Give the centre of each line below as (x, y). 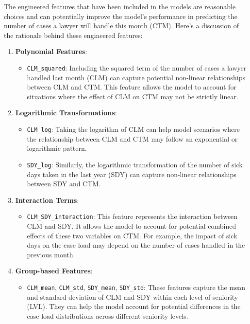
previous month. (51, 254)
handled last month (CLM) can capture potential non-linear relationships (136, 77)
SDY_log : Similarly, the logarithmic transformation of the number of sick (135, 164)
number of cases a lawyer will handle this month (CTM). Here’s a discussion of (122, 26)
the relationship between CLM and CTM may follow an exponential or (132, 138)
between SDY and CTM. (64, 184)
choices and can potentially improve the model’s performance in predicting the (121, 16)
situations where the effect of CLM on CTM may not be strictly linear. (133, 96)
